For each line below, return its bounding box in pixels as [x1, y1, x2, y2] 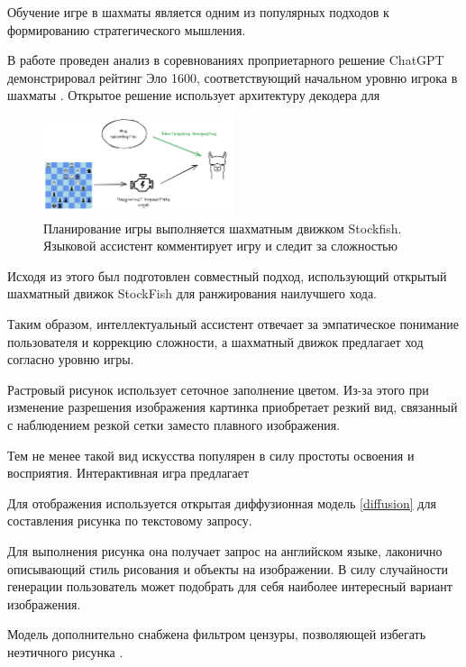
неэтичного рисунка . [7, 642, 123, 661]
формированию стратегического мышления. [7, 20, 246, 39]
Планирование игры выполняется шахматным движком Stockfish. [43, 218, 402, 237]
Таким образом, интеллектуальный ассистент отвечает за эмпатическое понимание [7, 315, 460, 333]
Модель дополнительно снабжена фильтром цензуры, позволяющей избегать [7, 625, 426, 644]
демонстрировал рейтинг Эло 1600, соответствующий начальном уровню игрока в [7, 68, 458, 87]
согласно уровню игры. [7, 350, 134, 369]
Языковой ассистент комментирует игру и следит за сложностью [43, 236, 397, 255]
